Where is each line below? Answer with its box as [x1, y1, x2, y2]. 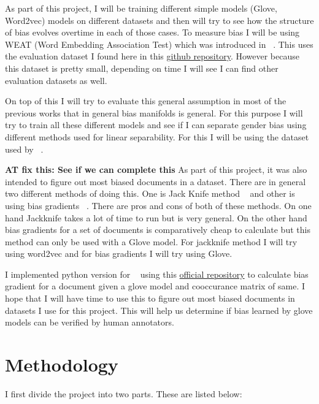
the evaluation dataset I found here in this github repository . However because [5, 50, 299, 63]
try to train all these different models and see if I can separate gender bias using [5, 118, 307, 131]
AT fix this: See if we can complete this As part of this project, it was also [5, 163, 307, 176]
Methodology [5, 352, 118, 377]
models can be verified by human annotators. [5, 316, 174, 329]
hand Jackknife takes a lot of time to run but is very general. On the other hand [5, 211, 307, 224]
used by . [5, 142, 44, 155]
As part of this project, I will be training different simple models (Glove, [5, 2, 277, 14]
